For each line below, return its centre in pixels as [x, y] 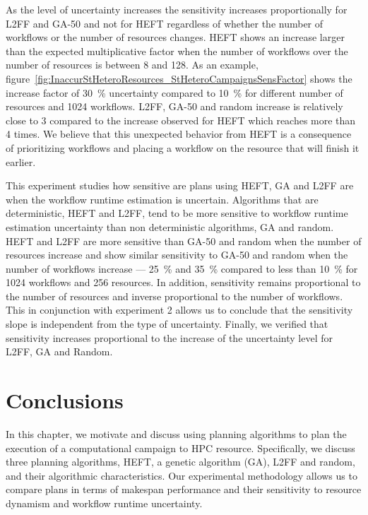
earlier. [21, 161]
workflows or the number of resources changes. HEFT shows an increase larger [175, 37]
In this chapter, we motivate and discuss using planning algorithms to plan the [176, 433]
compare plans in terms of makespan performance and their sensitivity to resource [184, 489]
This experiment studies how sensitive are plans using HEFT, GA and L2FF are [180, 185]
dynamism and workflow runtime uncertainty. [104, 503]
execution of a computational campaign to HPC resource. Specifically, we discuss [180, 448]
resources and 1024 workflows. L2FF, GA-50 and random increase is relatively [174, 106]
